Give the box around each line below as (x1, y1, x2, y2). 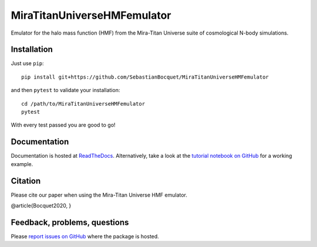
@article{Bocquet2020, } (11, 202, 72, 209)
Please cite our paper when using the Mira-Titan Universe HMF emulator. (11, 191, 188, 198)
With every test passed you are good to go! (11, 121, 116, 128)
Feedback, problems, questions (11, 217, 129, 227)
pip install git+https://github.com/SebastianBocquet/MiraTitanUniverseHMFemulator (21, 73, 269, 80)
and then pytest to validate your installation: (11, 87, 120, 94)
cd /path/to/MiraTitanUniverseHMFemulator (21, 100, 146, 107)
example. (11, 160, 33, 167)
